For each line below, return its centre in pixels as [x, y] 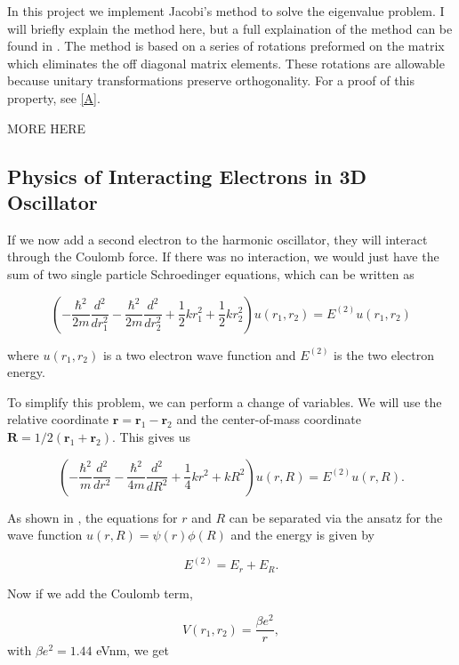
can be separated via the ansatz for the [336, 517]
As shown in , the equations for [93, 517]
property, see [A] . [54, 97]
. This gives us [152, 436]
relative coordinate [58, 419]
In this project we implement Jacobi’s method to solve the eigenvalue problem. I [226, 11]
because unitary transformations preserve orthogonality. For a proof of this [211, 80]
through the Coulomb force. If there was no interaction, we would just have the [223, 256]
